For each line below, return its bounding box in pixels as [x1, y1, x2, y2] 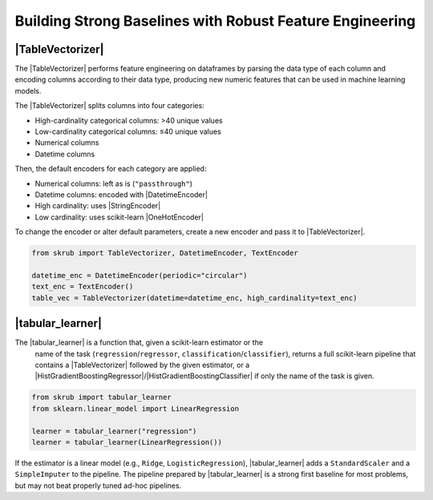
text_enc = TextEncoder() [31, 282, 134, 292]
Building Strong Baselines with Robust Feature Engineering [14, 12, 416, 30]
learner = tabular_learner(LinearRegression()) [31, 437, 222, 446]
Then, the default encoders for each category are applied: [14, 164, 207, 174]
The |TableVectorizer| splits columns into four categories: [14, 101, 204, 111]
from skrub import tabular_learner [31, 393, 172, 402]
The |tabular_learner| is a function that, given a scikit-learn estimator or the [14, 337, 264, 348]
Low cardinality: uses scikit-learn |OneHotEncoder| [34, 212, 204, 222]
